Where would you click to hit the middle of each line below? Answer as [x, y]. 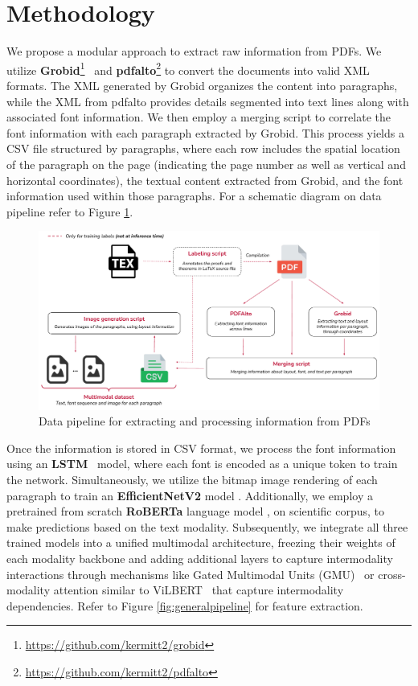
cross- [392, 574]
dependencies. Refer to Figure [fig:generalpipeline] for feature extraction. [185, 605]
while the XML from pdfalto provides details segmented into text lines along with [208, 101]
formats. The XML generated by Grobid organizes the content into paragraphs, [202, 85]
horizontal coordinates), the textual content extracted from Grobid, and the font [205, 180]
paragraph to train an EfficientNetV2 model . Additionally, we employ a [190, 495]
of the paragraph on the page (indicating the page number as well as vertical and [206, 164]
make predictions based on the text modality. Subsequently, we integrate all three [207, 526]
